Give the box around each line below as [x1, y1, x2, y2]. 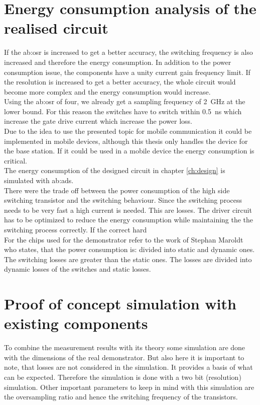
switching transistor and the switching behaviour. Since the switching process [4, 195, 242, 205]
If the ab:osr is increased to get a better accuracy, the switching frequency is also [4, 47, 253, 57]
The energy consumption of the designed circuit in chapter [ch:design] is [4, 165, 225, 176]
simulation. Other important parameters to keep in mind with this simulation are [4, 381, 254, 392]
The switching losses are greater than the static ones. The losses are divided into [4, 254, 252, 264]
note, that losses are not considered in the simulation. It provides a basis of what [4, 362, 253, 372]
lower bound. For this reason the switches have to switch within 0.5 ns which [4, 106, 242, 116]
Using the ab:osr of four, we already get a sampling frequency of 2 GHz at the [4, 96, 245, 107]
